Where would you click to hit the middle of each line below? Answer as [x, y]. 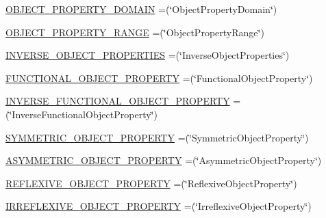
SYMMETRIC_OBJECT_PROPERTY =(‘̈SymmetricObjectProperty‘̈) [157, 137]
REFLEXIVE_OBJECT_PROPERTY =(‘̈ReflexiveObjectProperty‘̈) [151, 183]
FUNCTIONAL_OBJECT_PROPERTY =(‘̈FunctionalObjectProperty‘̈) [159, 78]
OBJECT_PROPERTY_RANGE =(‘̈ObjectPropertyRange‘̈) [135, 32]
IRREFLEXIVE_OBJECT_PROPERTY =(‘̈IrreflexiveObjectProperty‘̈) [159, 206]
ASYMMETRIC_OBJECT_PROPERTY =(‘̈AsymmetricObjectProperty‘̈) [164, 160]
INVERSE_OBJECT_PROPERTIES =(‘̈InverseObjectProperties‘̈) [148, 55]
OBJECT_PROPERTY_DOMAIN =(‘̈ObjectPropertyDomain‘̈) [141, 9]
